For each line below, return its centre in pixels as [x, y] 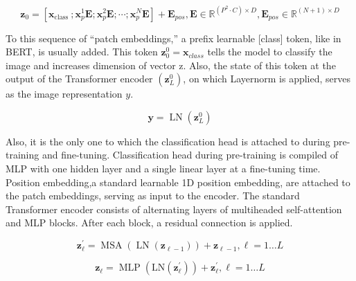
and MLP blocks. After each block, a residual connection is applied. [149, 223]
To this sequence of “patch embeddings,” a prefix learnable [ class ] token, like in [173, 38]
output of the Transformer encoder [79, 79]
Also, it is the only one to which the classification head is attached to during [168, 141]
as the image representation [64, 94]
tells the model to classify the [270, 52]
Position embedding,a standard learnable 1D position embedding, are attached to [178, 182]
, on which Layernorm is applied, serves [267, 79]
